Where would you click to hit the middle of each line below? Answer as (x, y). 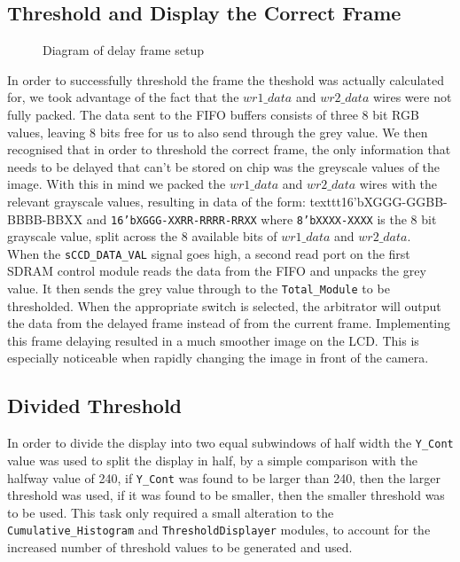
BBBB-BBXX (45, 219)
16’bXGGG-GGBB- (394, 201)
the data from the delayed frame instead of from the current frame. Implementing (229, 323)
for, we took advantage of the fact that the (123, 97)
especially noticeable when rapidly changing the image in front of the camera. (218, 358)
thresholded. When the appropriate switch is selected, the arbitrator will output (224, 305)
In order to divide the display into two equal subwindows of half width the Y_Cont (230, 443)
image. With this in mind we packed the (117, 184)
